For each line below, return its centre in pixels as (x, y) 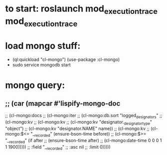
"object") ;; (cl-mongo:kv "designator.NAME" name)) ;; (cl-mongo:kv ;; (77, 128)
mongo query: (35, 85)
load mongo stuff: (43, 46)
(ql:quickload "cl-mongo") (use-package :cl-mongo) (66, 59)
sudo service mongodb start (41, 65)
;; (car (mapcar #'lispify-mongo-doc (63, 103)
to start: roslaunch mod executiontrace (82, 9)
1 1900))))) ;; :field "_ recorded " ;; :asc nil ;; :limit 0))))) (58, 147)
